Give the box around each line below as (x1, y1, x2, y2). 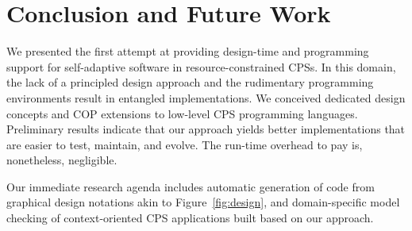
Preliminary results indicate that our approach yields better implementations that (6, 121, 406, 137)
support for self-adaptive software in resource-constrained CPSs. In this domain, (6, 58, 396, 75)
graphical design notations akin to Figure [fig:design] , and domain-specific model (6, 194, 400, 210)
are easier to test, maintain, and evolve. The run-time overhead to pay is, (6, 136, 363, 152)
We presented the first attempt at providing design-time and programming (6, 43, 369, 60)
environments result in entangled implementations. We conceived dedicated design (6, 89, 406, 106)
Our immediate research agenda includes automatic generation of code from (6, 178, 375, 194)
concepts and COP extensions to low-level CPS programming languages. (6, 105, 358, 121)
